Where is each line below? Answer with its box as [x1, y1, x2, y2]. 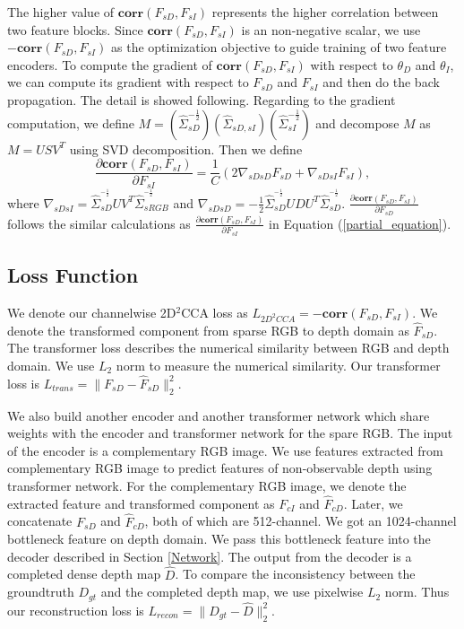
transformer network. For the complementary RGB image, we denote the [7, 476, 407, 494]
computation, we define [7, 113, 134, 132]
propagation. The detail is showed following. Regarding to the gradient [7, 90, 396, 109]
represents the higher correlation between [211, 3, 439, 21]
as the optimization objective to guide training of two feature [111, 38, 447, 57]
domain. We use [7, 356, 95, 374]
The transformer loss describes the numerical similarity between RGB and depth [7, 338, 450, 357]
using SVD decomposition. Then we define [69, 139, 303, 158]
